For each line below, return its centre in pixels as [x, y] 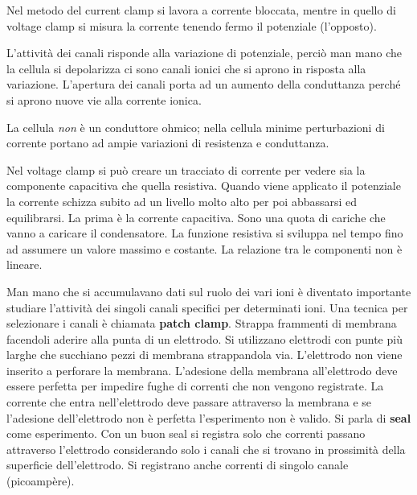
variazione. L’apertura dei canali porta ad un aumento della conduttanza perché [204, 84]
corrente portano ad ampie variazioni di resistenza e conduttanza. [168, 143]
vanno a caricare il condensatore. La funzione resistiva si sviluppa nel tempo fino [205, 233]
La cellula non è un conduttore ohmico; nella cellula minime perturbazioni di [196, 127]
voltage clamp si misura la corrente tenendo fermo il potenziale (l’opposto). [192, 25]
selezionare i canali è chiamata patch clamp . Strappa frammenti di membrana [202, 323]
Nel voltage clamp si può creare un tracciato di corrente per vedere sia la [186, 169]
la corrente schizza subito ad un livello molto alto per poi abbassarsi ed [182, 201]
